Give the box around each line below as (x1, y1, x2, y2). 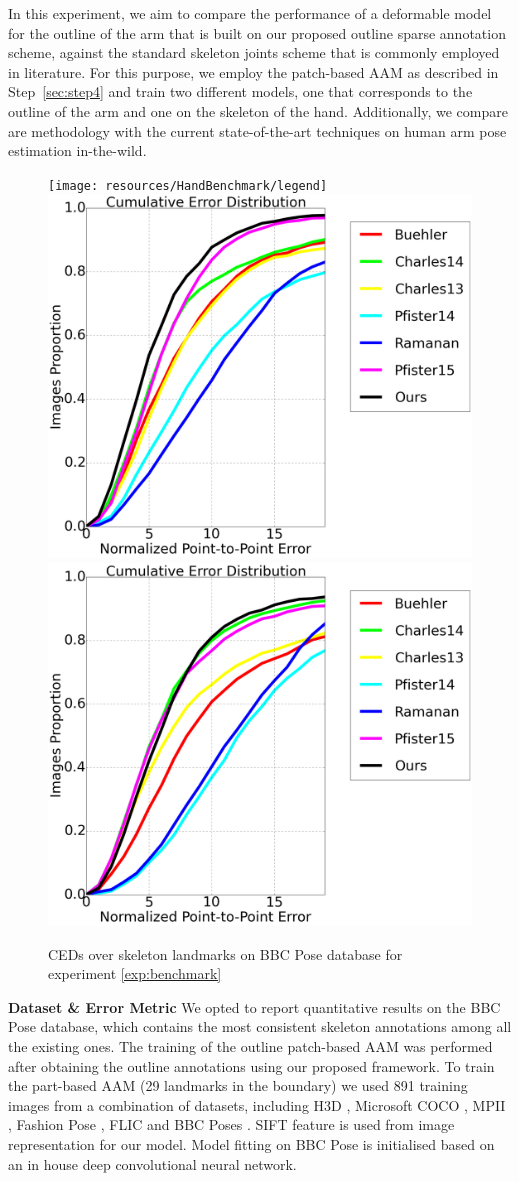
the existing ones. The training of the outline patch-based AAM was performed (8, 1036, 493, 1057)
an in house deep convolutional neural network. (8, 1153, 297, 1174)
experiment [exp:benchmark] (48, 963, 222, 984)
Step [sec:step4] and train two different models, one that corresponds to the (8, 81, 473, 102)
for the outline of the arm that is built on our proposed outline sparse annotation (8, 22, 506, 43)
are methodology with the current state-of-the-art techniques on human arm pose (8, 120, 507, 141)
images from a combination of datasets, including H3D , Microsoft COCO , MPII (8, 1094, 506, 1115)
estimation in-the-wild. (8, 140, 147, 161)
